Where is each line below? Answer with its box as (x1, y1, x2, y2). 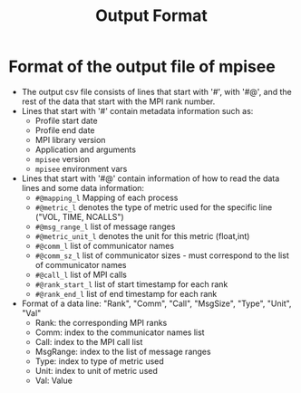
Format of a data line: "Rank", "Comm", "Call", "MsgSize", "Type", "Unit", (21, 298, 292, 309)
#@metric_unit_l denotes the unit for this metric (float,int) (34, 230, 250, 241)
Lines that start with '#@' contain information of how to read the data (21, 173, 280, 184)
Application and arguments (34, 144, 137, 155)
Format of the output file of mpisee (8, 56, 276, 77)
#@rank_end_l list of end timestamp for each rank (34, 288, 218, 299)
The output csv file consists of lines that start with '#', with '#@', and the (21, 86, 292, 97)
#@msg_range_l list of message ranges (34, 221, 176, 232)
